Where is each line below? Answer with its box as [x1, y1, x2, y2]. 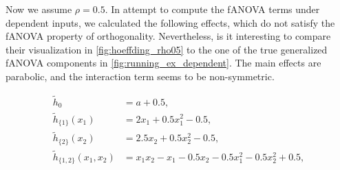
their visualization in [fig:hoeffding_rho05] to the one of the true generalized [6, 42, 328, 56]
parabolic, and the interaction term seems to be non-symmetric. [6, 69, 275, 83]
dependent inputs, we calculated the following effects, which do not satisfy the [6, 15, 335, 29]
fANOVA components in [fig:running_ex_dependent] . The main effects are [6, 56, 321, 70]
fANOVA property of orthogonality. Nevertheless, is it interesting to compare [6, 29, 331, 43]
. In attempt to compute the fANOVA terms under [105, 2, 320, 16]
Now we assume [6, 2, 72, 16]
